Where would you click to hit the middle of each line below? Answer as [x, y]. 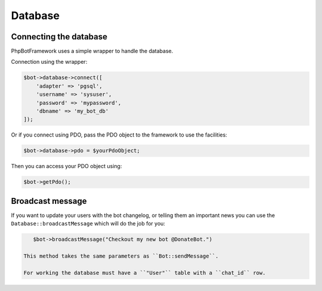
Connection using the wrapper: [49, 62]
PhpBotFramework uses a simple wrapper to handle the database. [92, 51]
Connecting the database [59, 37]
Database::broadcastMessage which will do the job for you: [88, 224]
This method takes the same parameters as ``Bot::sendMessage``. [121, 256]
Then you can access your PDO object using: [66, 166]
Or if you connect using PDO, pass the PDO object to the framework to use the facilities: [119, 135]
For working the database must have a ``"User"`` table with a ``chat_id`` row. [145, 273]
